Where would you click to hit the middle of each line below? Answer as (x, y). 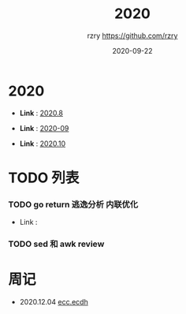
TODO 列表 (44, 178)
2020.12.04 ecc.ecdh (54, 302)
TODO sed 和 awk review (56, 244)
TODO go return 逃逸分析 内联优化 (73, 204)
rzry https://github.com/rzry (132, 36)
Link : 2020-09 (44, 128)
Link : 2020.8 (41, 113)
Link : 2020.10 (42, 144)
